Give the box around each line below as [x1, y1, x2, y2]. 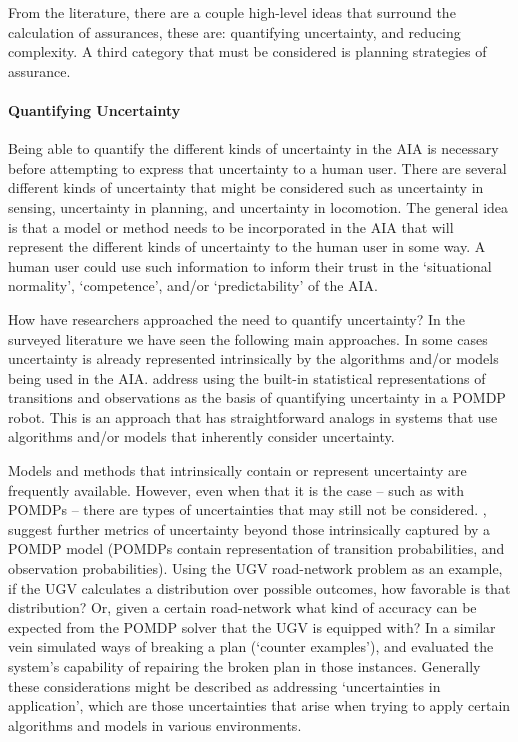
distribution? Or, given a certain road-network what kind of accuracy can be [8, 597, 477, 618]
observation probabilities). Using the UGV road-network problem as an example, [8, 558, 503, 579]
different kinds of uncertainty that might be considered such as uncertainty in [8, 177, 484, 198]
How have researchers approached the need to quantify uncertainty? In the [8, 308, 465, 329]
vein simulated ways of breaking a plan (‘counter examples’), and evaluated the [8, 636, 494, 657]
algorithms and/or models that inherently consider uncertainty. [8, 426, 395, 447]
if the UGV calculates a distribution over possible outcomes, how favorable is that [8, 577, 511, 598]
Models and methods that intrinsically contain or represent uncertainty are [8, 460, 467, 481]
